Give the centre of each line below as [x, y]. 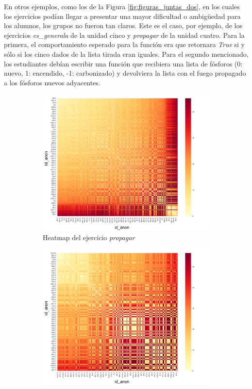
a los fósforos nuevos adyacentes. [52, 82]
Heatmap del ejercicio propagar [89, 237]
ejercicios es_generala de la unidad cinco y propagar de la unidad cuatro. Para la [124, 35]
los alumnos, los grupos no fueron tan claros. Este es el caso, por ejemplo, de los [123, 25]
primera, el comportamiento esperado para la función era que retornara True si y [124, 44]
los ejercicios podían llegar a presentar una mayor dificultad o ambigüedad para [122, 16]
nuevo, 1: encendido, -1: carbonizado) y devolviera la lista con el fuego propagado [125, 73]
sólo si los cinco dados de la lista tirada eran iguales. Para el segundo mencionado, [126, 54]
